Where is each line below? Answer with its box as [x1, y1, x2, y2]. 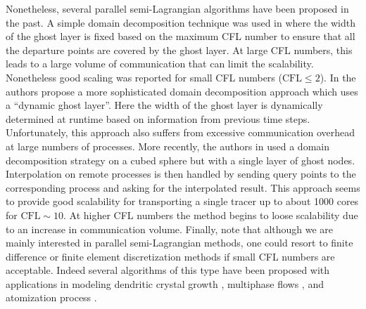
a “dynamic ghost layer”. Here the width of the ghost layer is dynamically [6, 98, 323, 112]
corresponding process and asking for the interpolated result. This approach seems [6, 180, 360, 195]
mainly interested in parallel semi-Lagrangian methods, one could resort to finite [6, 235, 353, 250]
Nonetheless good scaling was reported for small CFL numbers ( [6, 70, 282, 84]
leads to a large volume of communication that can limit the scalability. [6, 56, 314, 71]
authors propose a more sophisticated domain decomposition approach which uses [6, 84, 358, 98]
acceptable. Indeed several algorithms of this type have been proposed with [6, 263, 330, 277]
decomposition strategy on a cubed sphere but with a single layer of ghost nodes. [6, 152, 355, 167]
